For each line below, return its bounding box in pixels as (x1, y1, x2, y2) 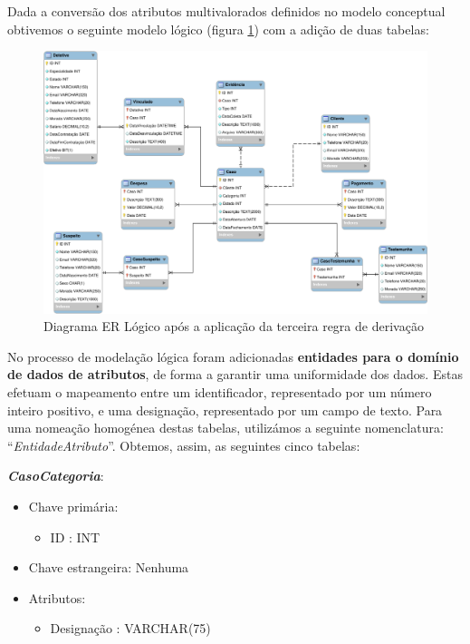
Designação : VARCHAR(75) (50, 619, 211, 638)
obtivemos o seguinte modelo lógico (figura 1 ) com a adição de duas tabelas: (7, 19, 429, 38)
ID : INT (50, 527, 101, 546)
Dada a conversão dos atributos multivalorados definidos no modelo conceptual (7, 2, 446, 20)
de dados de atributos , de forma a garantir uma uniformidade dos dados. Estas (7, 365, 463, 384)
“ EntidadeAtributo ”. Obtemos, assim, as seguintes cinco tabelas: (7, 435, 360, 454)
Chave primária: (28, 496, 119, 515)
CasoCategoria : (7, 466, 104, 485)
